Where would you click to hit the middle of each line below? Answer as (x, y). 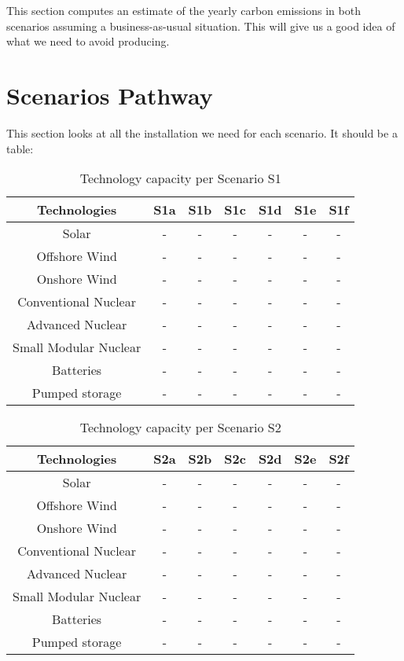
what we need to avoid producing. (88, 41)
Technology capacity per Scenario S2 (180, 428)
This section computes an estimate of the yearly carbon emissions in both (184, 10)
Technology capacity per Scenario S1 (180, 178)
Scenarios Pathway (110, 95)
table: (20, 148)
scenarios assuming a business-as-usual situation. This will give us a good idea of (201, 26)
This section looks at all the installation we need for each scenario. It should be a (202, 132)
